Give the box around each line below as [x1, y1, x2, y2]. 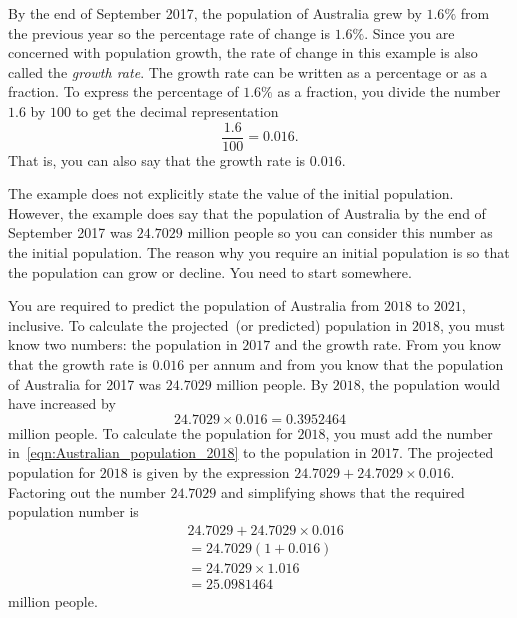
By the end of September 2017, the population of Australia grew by [8, 3, 422, 23]
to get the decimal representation [75, 100, 279, 121]
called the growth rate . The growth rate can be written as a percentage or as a [8, 61, 488, 82]
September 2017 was [8, 222, 133, 243]
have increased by [8, 393, 116, 414]
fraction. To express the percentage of [8, 81, 239, 102]
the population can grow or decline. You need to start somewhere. [8, 261, 412, 282]
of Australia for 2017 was [8, 373, 162, 394]
